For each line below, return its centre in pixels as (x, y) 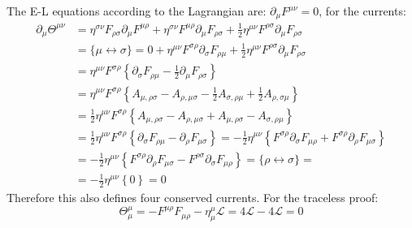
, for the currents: (362, 11)
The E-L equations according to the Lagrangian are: (137, 11)
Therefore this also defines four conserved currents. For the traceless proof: (193, 197)
